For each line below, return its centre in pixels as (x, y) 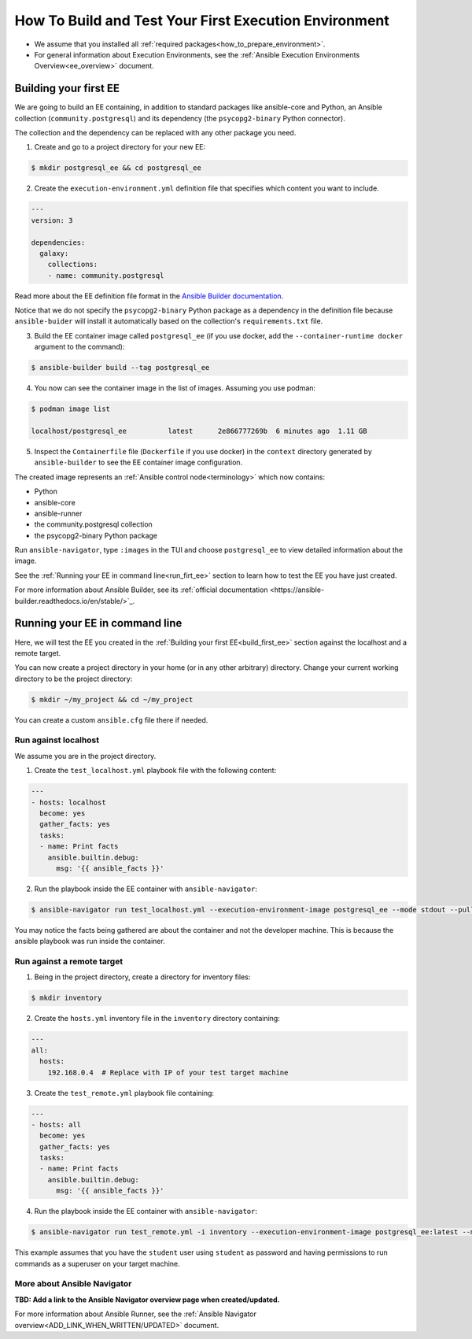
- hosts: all (56, 1124)
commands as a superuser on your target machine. (97, 1263)
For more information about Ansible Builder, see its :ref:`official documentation (141, 590)
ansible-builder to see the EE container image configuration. (138, 462)
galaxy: (54, 253)
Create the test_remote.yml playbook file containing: (124, 1093)
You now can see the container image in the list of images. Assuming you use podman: (175, 388)
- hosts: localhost (68, 802)
